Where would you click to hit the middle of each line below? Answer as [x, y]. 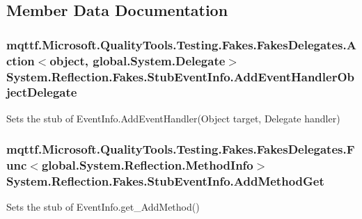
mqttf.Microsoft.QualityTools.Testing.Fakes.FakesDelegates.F [181, 149]
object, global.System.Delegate [137, 60]
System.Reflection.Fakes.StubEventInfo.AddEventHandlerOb [180, 76]
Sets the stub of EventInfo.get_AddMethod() [103, 207]
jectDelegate [42, 92]
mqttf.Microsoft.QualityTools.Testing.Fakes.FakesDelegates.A [181, 44]
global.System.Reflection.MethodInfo [147, 165]
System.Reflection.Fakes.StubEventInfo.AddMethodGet [165, 181]
